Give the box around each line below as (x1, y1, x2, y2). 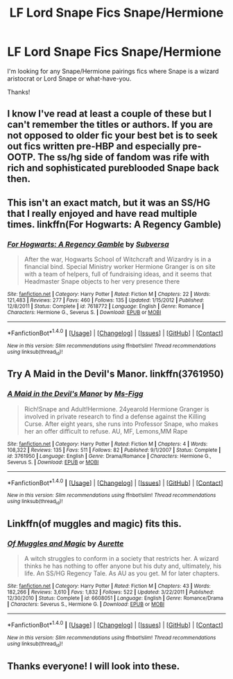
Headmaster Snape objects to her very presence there (24, 277, 180, 286)
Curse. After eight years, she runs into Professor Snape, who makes (24, 419, 218, 428)
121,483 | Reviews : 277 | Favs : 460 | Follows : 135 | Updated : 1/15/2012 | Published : (7, 297, 205, 304)
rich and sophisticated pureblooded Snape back (7, 162, 220, 174)
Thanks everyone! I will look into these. (7, 660, 180, 672)
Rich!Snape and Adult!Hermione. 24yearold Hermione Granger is (24, 404, 209, 413)
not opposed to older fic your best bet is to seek (7, 130, 218, 142)
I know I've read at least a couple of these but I (7, 108, 212, 120)
